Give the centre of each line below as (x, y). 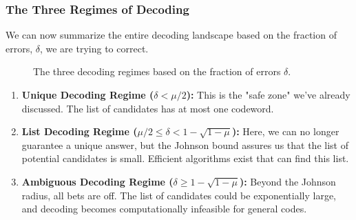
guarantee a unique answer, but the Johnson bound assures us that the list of (185, 144)
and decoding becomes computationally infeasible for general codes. (164, 209)
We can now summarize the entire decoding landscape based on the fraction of (171, 35)
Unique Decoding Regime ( (88, 94)
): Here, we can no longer (285, 131)
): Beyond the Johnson (287, 181)
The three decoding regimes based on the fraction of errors (157, 71)
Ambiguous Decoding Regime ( (97, 181)
